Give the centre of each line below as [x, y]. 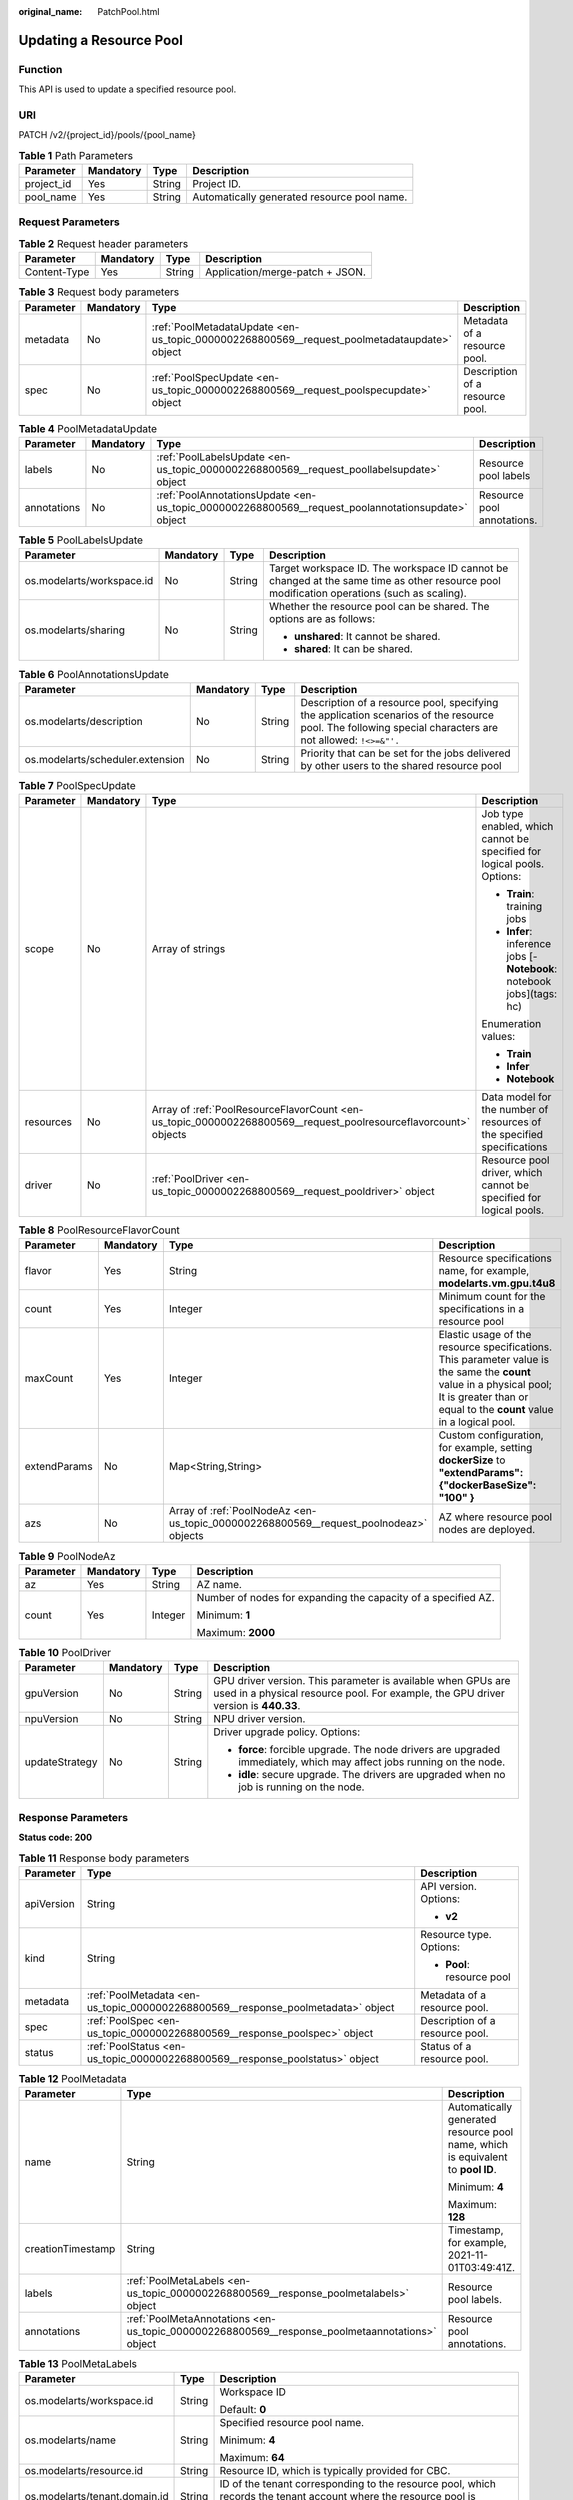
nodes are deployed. [487, 1530]
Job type [502, 814]
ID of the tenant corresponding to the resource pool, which [358, 2484]
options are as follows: [322, 619]
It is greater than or [483, 1397]
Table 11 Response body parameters [104, 1858]
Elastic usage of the [485, 1335]
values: [498, 1037]
